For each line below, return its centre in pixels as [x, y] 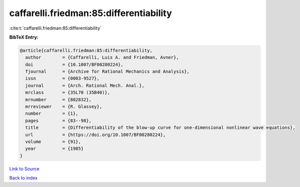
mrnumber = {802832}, [59, 100]
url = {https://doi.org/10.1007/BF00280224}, [95, 135]
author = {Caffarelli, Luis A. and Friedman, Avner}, [102, 57]
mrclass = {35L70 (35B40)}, [68, 92]
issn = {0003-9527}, [63, 78]
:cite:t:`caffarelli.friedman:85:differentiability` [56, 28]
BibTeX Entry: [24, 37]
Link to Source [24, 168]
